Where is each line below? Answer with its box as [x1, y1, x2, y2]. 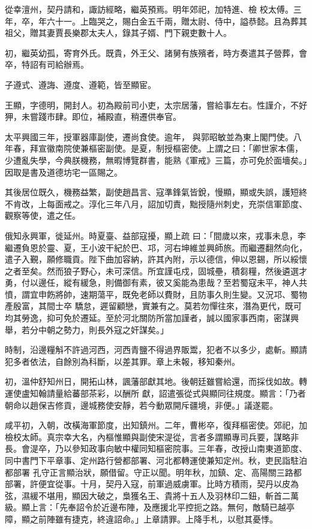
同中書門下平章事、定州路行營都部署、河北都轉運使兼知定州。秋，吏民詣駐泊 [5, 454, 307, 466]
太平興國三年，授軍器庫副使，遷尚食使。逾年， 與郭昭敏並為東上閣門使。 [5, 130, 293, 143]
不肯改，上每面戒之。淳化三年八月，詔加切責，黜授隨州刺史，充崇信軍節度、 [5, 197, 307, 210]
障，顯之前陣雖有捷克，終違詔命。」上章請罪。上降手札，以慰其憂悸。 [5, 512, 278, 525]
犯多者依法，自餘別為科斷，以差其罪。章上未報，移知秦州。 [5, 355, 240, 367]
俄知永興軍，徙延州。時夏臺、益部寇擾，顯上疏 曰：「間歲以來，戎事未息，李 [5, 229, 306, 241]
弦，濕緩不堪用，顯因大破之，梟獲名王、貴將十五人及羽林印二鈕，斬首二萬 [5, 489, 299, 501]
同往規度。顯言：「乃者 [217, 387, 306, 400]
